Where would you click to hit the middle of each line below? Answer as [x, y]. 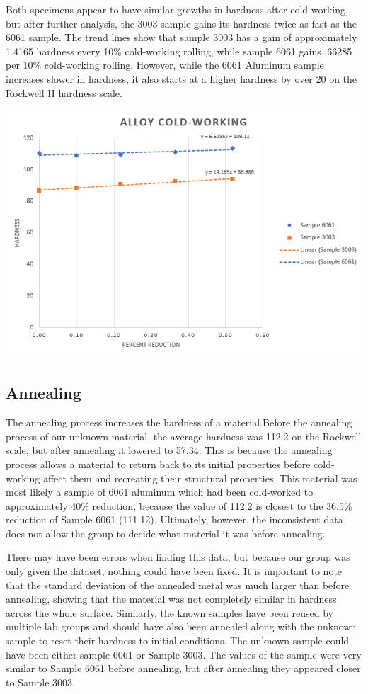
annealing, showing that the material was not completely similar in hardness [171, 599]
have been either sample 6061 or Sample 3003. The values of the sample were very [184, 654]
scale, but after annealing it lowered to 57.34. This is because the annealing [169, 450]
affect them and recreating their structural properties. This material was [200, 478]
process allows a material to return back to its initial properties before [158, 463]
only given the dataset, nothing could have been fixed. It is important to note [174, 571]
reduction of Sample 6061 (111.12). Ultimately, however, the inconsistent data [174, 519]
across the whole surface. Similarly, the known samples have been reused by [169, 612]
